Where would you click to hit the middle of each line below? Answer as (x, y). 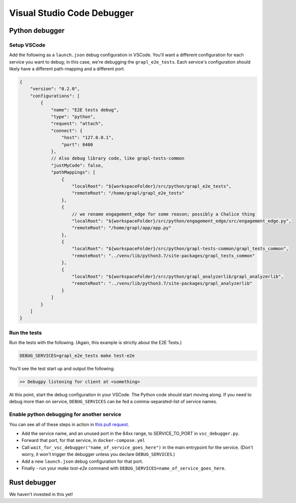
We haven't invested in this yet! (41, 494)
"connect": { (67, 131)
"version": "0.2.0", (55, 89)
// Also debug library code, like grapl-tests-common (118, 158)
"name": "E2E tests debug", (85, 110)
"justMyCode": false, (77, 165)
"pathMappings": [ (73, 172)
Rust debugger (33, 482)
